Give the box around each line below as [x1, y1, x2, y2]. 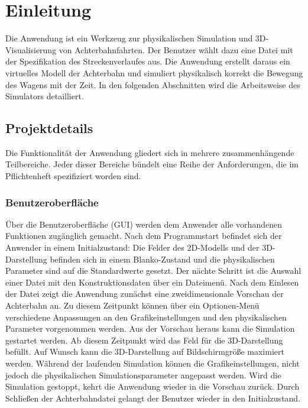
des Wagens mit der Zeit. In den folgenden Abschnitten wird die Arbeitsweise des [5, 78, 300, 90]
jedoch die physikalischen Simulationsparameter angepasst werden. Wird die [5, 368, 281, 381]
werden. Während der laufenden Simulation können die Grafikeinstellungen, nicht [5, 357, 300, 370]
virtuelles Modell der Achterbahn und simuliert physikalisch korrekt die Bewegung [5, 66, 303, 79]
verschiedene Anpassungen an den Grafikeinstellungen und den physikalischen [5, 310, 287, 323]
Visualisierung [5, 43, 57, 56]
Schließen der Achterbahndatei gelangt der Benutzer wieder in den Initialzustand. [5, 391, 301, 404]
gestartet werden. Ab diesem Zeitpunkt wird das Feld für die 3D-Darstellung [5, 333, 283, 346]
